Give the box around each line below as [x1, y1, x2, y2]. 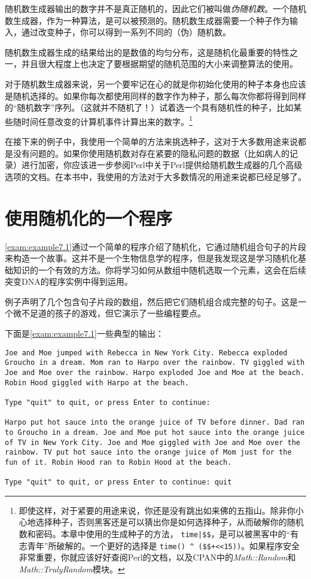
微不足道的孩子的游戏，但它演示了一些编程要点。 [13, 307, 206, 319]
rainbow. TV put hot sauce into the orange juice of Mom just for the [5, 448, 292, 457]
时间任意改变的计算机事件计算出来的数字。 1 [21, 113, 193, 127]
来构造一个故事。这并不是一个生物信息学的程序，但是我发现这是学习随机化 [5, 252, 298, 264]
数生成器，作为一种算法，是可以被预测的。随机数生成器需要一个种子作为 [5, 14, 289, 26]
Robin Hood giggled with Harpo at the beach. [5, 378, 189, 387]
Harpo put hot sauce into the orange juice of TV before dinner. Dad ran [5, 418, 305, 427]
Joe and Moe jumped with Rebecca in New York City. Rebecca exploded [5, 348, 288, 357]
